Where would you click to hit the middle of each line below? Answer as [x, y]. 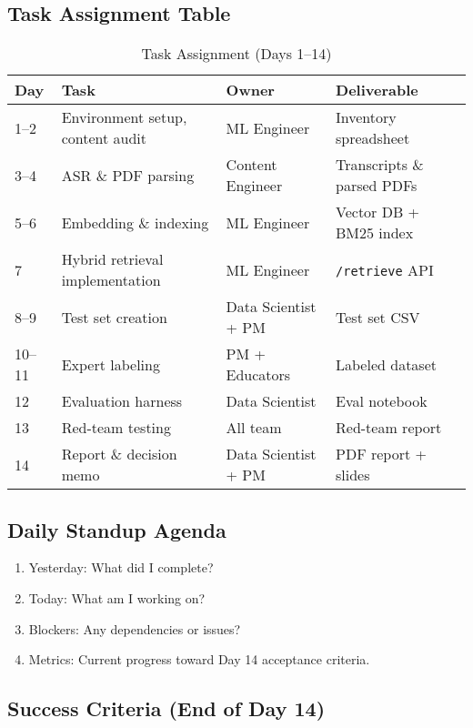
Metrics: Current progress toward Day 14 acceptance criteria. [199, 659]
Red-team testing [116, 428]
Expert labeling [111, 364]
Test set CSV [378, 317]
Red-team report [389, 428]
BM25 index [375, 233]
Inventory [366, 117]
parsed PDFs [377, 186]
